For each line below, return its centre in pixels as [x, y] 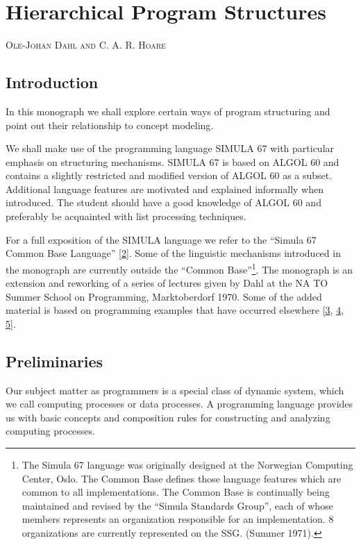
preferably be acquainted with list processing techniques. [126, 216]
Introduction [52, 82]
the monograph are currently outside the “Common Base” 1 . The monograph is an [179, 268]
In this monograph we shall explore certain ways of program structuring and [168, 111]
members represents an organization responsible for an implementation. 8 [178, 519]
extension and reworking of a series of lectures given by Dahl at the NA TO [167, 283]
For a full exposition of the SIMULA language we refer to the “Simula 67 [161, 239]
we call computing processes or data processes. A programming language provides [179, 404]
